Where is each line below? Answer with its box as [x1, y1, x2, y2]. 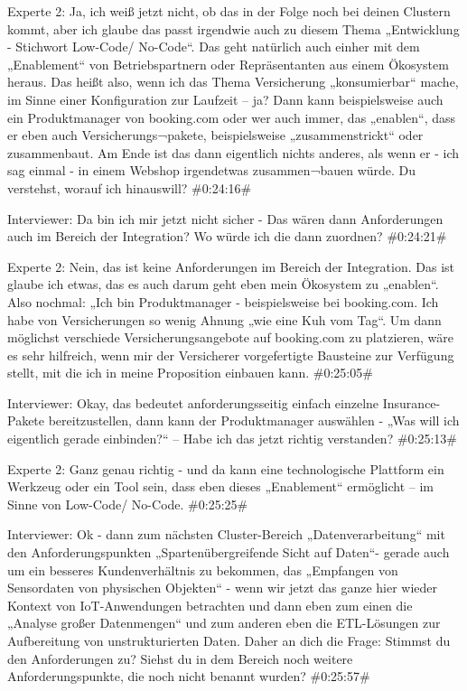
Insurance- [382, 393, 441, 412]
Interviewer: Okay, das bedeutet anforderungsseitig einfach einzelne [7, 393, 379, 412]
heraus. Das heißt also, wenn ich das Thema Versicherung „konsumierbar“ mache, [7, 72, 459, 91]
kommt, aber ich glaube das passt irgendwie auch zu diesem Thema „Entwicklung [7, 19, 460, 38]
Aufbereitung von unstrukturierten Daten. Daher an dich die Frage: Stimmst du [7, 631, 451, 649]
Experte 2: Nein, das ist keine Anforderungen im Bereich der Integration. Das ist [7, 257, 455, 275]
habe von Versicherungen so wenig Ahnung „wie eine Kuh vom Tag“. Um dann [7, 310, 442, 329]
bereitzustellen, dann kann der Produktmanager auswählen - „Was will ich [48, 411, 460, 430]
